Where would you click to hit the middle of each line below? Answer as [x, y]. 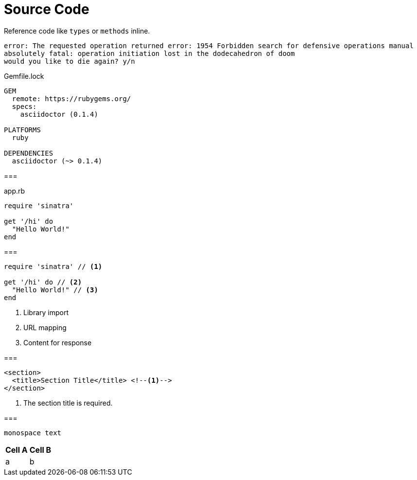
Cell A [17, 450]
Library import [46, 312]
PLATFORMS [22, 130]
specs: [24, 106]
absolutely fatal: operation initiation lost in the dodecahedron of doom [149, 53]
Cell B [40, 450]
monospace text [33, 433]
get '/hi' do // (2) [43, 282]
